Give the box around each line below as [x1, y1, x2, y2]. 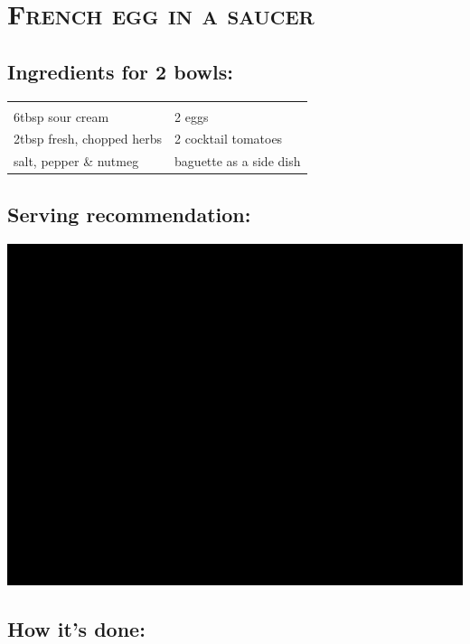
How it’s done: [7, 614, 146, 642]
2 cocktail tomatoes [174, 129, 283, 148]
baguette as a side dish [174, 152, 301, 171]
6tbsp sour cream [14, 107, 109, 126]
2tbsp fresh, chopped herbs [14, 129, 163, 148]
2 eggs [174, 107, 209, 126]
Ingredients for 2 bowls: [7, 57, 234, 85]
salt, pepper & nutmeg [14, 152, 139, 171]
